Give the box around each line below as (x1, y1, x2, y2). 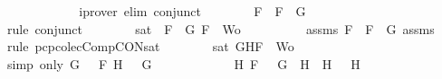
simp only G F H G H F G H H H (6, 54, 360, 73)
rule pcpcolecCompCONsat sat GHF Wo (6, 37, 294, 56)
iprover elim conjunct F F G (79, 2, 306, 20)
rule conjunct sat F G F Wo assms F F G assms (6, 19, 435, 38)
